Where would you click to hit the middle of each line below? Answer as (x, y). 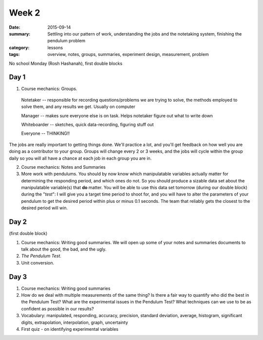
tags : (14, 54)
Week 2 (25, 13)
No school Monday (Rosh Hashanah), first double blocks (66, 63)
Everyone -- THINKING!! (46, 133)
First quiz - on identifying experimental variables (70, 329)
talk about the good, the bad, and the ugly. (64, 249)
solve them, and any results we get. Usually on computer (78, 107)
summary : (20, 34)
